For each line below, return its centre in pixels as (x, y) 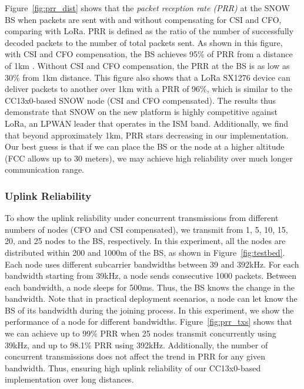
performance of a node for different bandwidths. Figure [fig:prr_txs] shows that (148, 322)
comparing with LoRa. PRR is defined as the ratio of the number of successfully (149, 31)
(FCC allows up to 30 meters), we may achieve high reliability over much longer (149, 158)
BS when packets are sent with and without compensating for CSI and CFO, (143, 19)
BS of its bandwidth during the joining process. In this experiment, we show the (149, 310)
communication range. (44, 169)
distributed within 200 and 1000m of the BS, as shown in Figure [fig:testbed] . (145, 252)
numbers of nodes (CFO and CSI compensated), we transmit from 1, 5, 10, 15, (146, 229)
